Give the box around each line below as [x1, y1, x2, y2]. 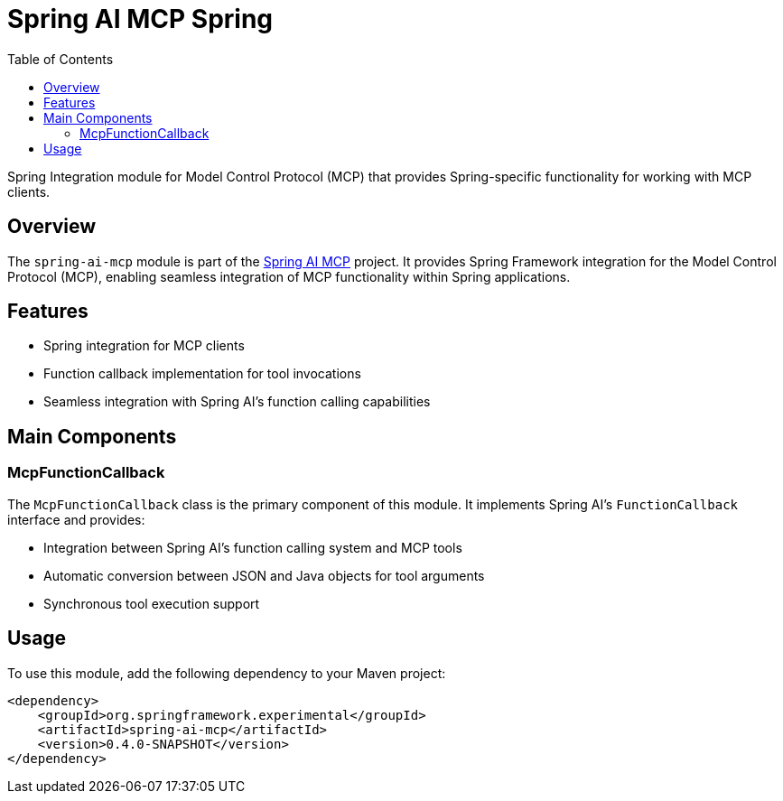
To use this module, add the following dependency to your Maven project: [7, 665, 446, 681]
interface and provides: [7, 511, 145, 527]
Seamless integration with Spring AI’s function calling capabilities [43, 394, 431, 410]
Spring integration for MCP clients [43, 338, 245, 354]
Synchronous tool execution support [43, 595, 260, 611]
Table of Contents [7, 51, 114, 67]
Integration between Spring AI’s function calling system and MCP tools [43, 539, 462, 555]
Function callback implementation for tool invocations [43, 366, 361, 382]
